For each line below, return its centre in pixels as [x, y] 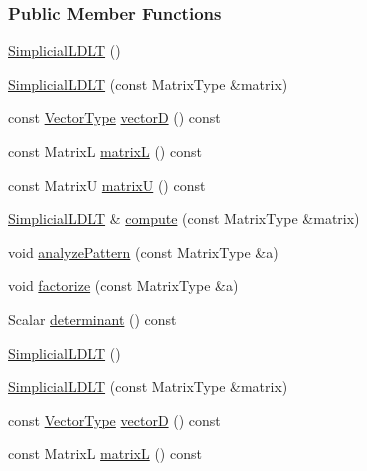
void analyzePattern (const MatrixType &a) [143, 251]
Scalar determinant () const [92, 318]
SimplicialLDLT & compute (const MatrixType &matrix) [184, 218]
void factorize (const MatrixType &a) [123, 285]
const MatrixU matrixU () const [107, 184]
